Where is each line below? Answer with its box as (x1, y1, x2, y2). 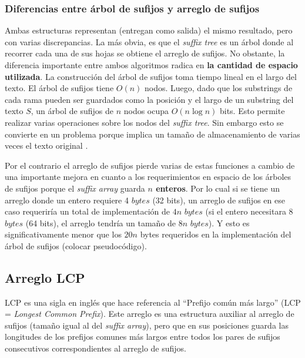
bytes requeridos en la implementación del (140, 228, 291, 240)
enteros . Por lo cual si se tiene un (156, 182, 280, 194)
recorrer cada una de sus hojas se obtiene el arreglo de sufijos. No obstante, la (5, 47, 285, 59)
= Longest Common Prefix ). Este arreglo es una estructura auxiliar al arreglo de (5, 307, 294, 320)
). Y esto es (208, 216, 250, 229)
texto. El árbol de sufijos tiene (5, 82, 114, 94)
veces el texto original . (5, 139, 88, 152)
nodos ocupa (123, 105, 169, 117)
